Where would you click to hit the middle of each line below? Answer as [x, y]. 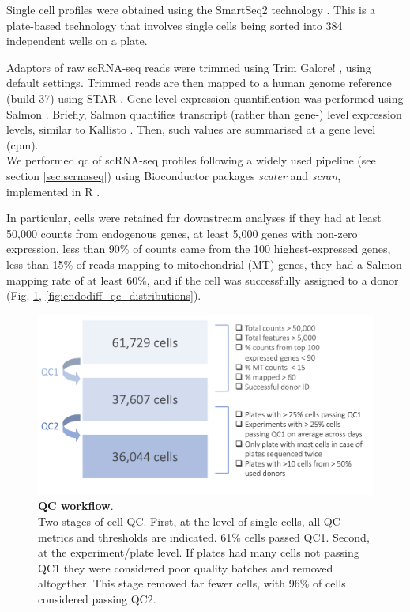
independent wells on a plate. [77, 41]
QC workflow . [76, 506]
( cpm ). [23, 144]
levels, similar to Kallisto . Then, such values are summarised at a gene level [191, 129]
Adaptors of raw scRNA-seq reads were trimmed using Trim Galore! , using [189, 67]
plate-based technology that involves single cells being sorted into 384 [175, 25]
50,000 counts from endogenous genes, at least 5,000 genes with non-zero [182, 233]
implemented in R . [53, 191]
